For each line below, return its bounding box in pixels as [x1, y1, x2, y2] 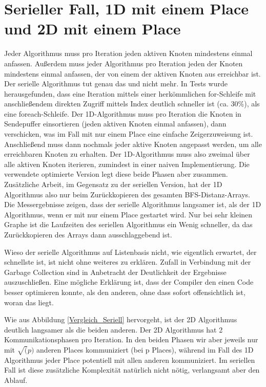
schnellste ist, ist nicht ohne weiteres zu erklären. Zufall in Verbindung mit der [4, 256, 251, 267]
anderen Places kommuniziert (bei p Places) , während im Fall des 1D [36, 344, 254, 355]
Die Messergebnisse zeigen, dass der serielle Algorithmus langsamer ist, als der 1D [4, 199, 261, 210]
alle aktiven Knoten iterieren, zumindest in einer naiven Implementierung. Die [4, 158, 250, 169]
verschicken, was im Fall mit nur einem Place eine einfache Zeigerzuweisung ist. [4, 128, 253, 139]
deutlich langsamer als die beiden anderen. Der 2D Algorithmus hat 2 [4, 324, 223, 335]
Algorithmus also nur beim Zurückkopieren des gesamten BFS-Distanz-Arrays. [4, 189, 250, 199]
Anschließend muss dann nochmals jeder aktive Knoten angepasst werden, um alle [4, 138, 262, 149]
